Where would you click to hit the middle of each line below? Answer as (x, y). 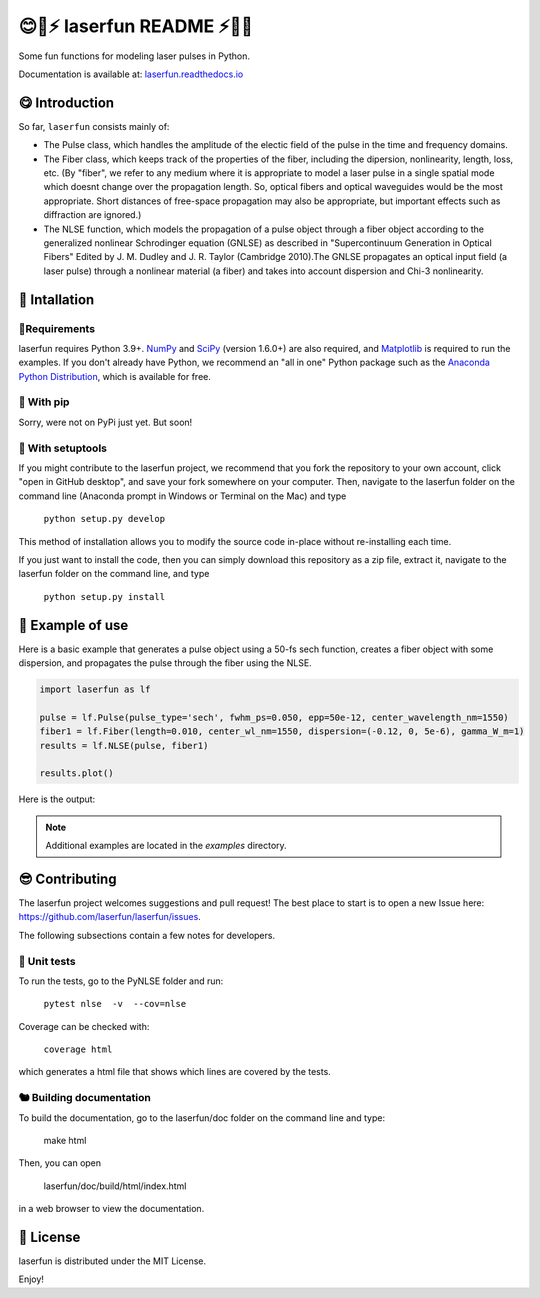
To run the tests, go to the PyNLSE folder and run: (121, 981)
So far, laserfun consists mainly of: (94, 126)
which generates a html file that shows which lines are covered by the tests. (175, 1072)
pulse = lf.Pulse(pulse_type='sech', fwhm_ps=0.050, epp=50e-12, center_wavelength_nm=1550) (274, 717)
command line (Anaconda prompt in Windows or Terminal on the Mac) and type (182, 496)
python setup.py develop (104, 519)
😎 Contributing (67, 878)
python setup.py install (104, 596)
